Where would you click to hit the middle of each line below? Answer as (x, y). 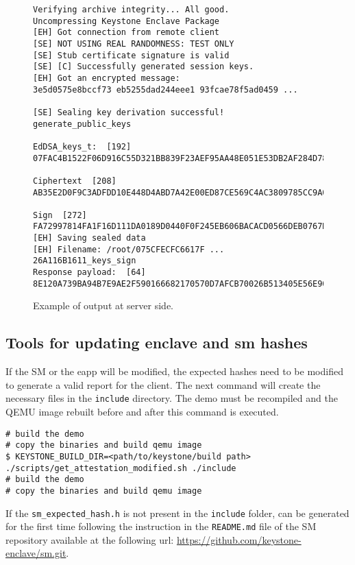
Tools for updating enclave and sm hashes (157, 342)
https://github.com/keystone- (239, 539)
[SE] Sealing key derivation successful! (129, 112)
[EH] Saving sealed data (89, 238)
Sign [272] (60, 215)
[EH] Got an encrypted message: (107, 78)
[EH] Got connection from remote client (126, 33)
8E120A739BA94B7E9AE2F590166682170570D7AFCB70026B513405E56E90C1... (193, 284)
